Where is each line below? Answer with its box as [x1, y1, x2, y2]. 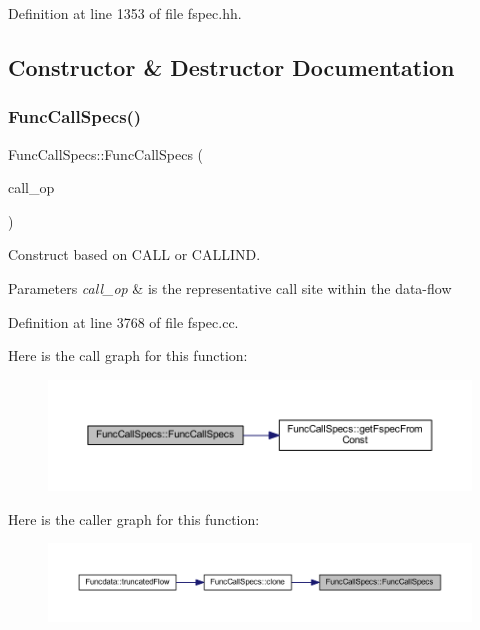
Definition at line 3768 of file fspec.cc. [8, 311, 239, 332]
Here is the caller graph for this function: [8, 508, 260, 529]
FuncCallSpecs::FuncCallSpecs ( [8, 143, 204, 164]
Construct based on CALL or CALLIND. [8, 244, 261, 265]
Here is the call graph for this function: [8, 345, 248, 366]
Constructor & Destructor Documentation [8, 51, 455, 82]
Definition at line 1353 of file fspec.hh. [8, 3, 242, 23]
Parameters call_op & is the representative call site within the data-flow [8, 277, 452, 298]
